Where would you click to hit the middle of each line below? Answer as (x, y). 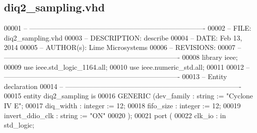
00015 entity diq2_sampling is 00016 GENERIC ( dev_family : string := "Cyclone (128, 96)
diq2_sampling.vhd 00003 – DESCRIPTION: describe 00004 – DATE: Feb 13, (123, 37)
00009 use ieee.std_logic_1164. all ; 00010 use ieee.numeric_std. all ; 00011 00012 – (127, 66)
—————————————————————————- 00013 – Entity (116, 76)
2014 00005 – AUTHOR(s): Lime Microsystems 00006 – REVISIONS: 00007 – (123, 47)
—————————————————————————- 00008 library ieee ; (121, 57)
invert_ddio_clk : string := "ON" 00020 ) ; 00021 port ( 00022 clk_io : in (115, 115)
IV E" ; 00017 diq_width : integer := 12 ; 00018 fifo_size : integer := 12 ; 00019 (123, 105)
